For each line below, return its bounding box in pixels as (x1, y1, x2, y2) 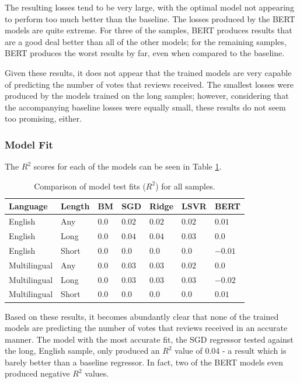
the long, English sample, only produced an (5, 344, 160, 357)
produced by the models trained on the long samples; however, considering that (5, 89, 289, 102)
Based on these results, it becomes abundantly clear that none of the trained (5, 310, 279, 322)
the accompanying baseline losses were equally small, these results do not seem (5, 101, 286, 113)
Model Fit (5, 137, 53, 151)
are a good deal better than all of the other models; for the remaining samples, (5, 35, 287, 47)
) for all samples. (155, 180, 215, 192)
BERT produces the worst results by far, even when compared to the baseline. (5, 47, 285, 59)
